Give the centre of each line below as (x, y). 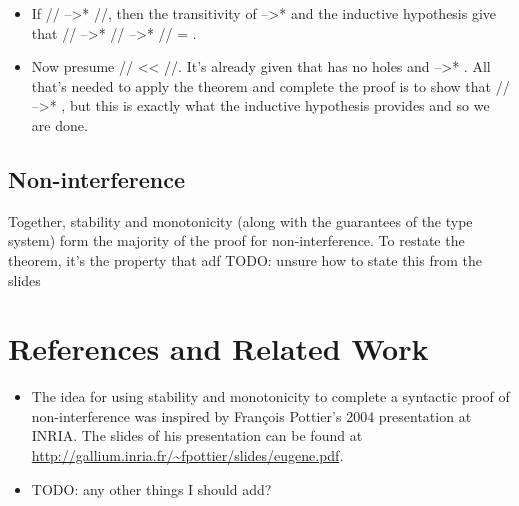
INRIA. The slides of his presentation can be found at (197, 435)
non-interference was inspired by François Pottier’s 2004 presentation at (251, 415)
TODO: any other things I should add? (151, 488)
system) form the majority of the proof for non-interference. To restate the (236, 240)
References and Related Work (218, 348)
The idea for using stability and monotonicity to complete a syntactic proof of (270, 396)
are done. (59, 124)
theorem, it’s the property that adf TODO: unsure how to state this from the (245, 259)
